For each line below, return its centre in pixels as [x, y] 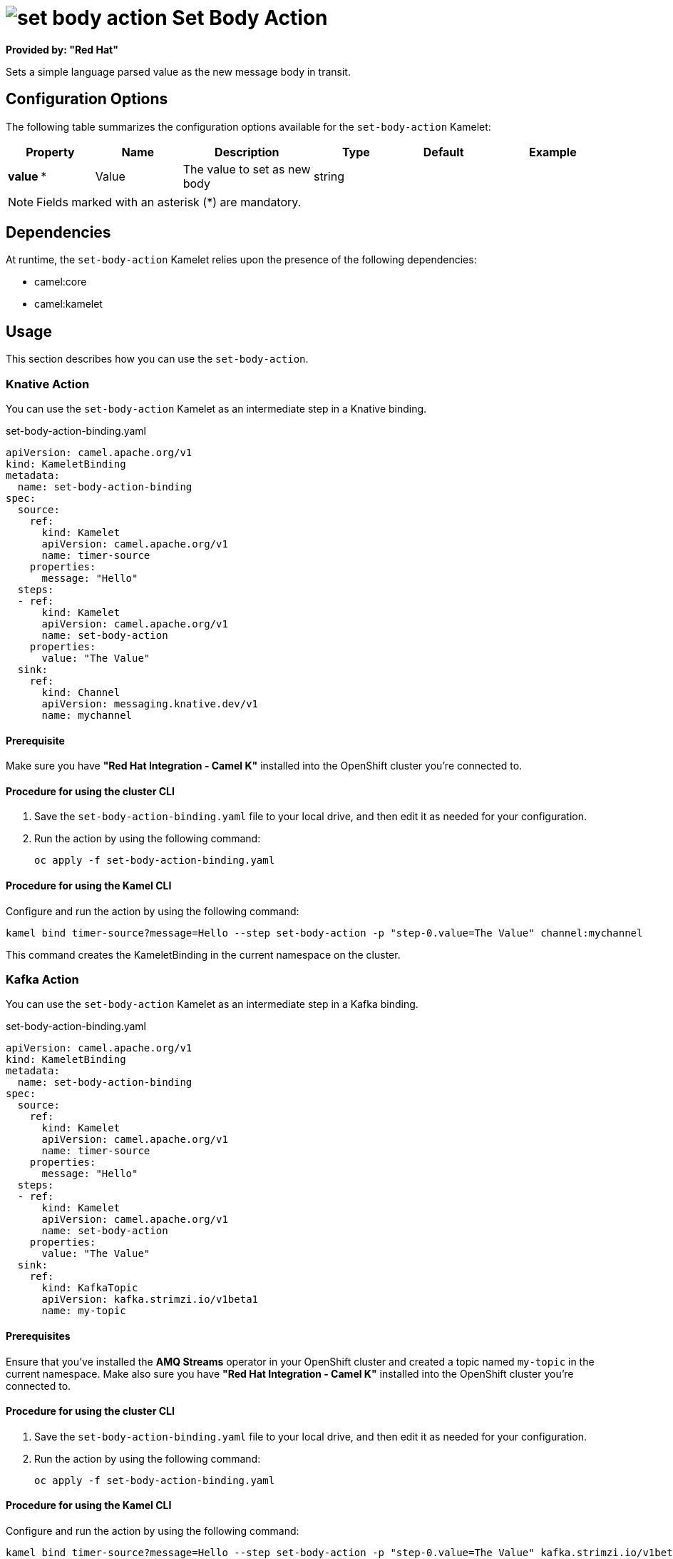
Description [247, 152]
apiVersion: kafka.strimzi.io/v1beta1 [150, 1300]
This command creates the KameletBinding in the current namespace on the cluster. [203, 954]
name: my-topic [84, 1311]
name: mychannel [87, 716]
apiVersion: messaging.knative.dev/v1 [150, 704]
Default [443, 152]
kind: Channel [81, 693]
